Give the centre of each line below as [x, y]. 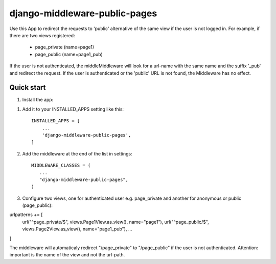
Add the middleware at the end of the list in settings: [77, 153]
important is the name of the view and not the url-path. [67, 255]
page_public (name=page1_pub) [69, 54]
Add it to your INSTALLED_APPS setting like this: [73, 109]
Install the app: [38, 100]
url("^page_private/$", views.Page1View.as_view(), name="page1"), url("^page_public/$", [116, 222]
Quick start [28, 87]
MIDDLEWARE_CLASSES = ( [61, 165]
